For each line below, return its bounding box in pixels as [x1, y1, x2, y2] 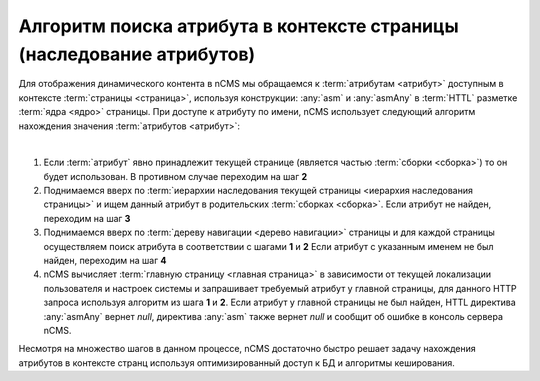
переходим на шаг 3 [43, 212, 131, 224]
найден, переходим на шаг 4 [43, 255, 167, 267]
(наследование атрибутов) [18, 43, 256, 65]
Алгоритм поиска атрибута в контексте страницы [18, 15, 459, 37]
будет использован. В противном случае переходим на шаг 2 [43, 170, 308, 182]
